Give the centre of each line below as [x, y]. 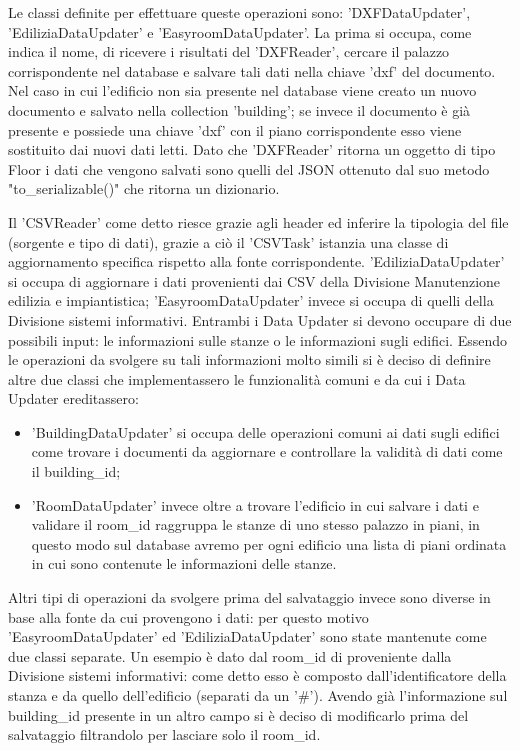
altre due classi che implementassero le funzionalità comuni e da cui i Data [237, 378]
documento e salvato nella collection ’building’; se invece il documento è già [239, 109]
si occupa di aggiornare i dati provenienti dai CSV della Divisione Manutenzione [254, 280]
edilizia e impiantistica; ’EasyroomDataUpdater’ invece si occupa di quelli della [251, 300]
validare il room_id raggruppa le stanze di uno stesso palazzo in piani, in [255, 524]
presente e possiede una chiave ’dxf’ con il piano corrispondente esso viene [235, 129]
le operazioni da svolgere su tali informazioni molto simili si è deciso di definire [249, 359]
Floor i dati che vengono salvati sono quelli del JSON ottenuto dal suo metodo [249, 168]
